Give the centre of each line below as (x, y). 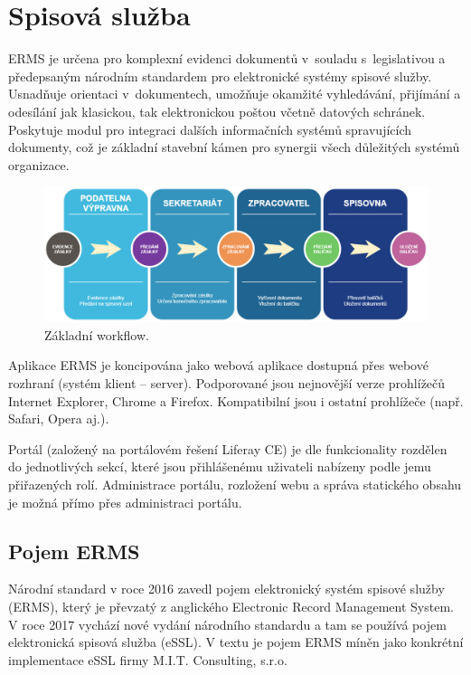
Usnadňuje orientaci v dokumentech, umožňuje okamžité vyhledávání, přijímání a (235, 94)
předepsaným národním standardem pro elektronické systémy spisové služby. (220, 76)
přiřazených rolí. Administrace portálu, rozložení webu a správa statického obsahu (235, 484)
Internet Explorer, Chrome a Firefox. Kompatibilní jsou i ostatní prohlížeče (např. (236, 400)
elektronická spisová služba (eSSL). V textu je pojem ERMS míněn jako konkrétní (236, 642)
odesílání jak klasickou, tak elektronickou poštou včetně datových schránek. (217, 111)
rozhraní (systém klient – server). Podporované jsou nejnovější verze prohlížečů (227, 382)
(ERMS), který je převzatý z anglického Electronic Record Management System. (231, 606)
